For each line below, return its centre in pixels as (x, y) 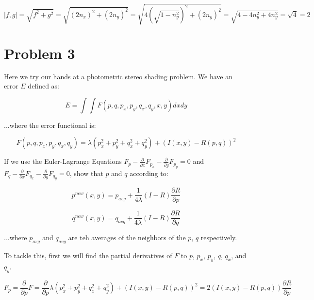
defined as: (43, 86)
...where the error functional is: (50, 125)
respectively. (219, 238)
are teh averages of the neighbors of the (127, 238)
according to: (149, 173)
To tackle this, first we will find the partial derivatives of (88, 256)
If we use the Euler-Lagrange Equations (63, 161)
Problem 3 (40, 53)
